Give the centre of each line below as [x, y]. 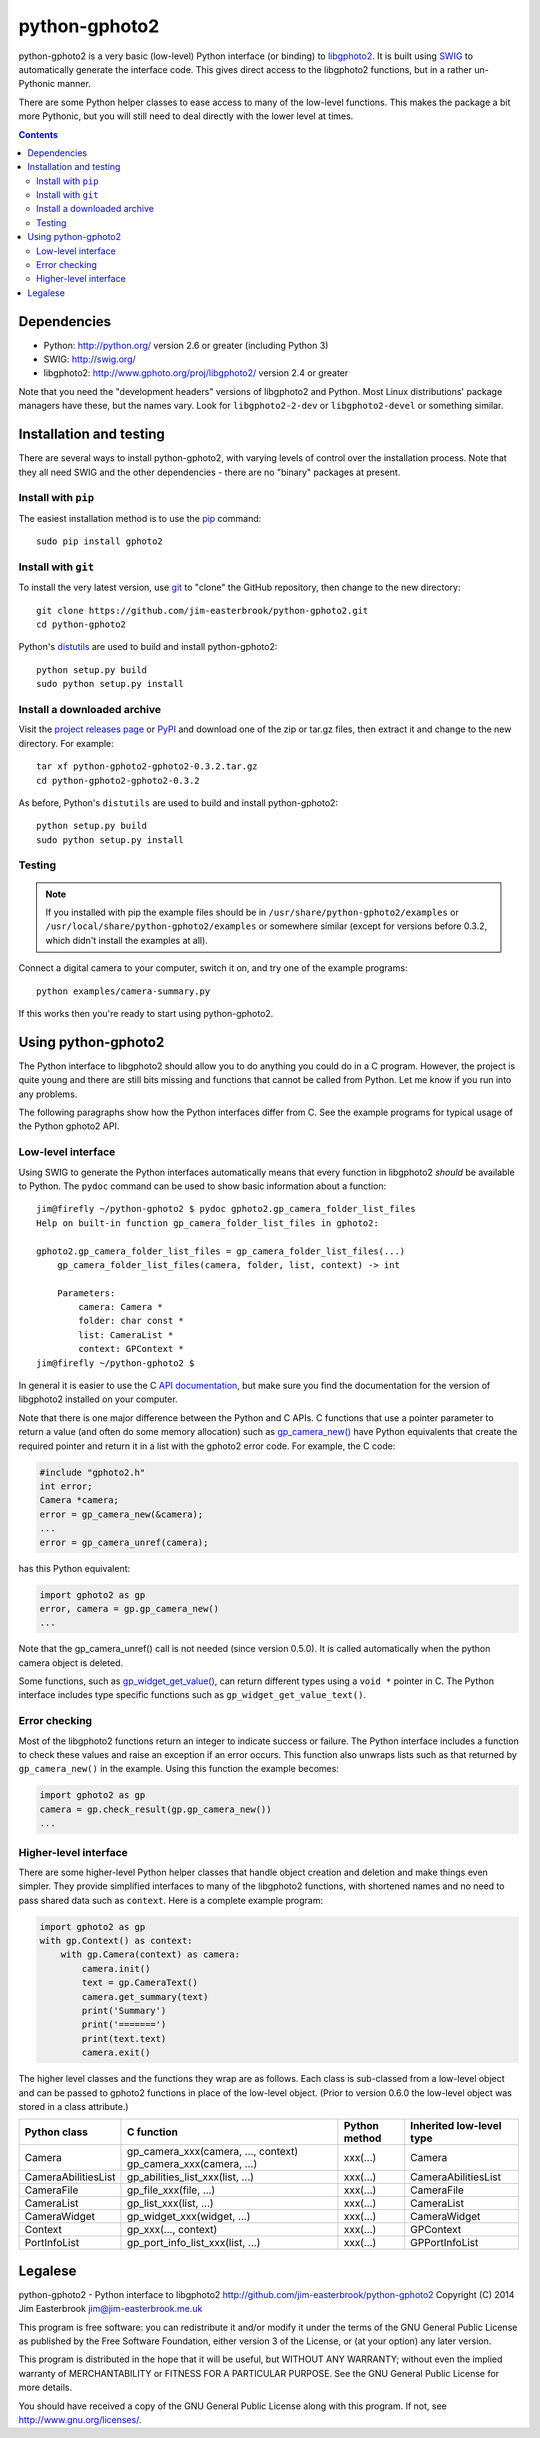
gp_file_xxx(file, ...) [171, 2190]
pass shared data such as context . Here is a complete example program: [171, 1900]
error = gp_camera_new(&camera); [121, 1514]
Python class [56, 2132]
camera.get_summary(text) [145, 1996]
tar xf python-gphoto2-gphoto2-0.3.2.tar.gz [147, 766]
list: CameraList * [126, 1334]
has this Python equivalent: [74, 1568]
